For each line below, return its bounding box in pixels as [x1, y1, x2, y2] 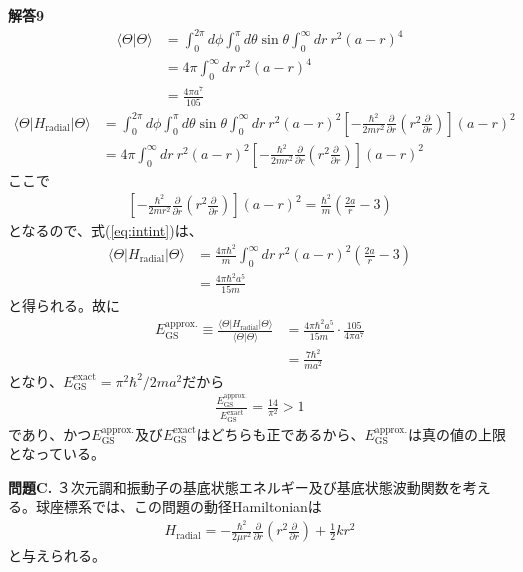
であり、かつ [8, 423, 92, 444]
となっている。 [8, 443, 105, 464]
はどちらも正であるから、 [196, 423, 365, 444]
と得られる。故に [8, 295, 120, 316]
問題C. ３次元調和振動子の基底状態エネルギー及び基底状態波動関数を [8, 476, 463, 497]
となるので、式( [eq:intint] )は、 [8, 220, 203, 241]
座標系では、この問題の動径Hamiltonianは [49, 496, 322, 517]
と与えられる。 [8, 545, 106, 566]
